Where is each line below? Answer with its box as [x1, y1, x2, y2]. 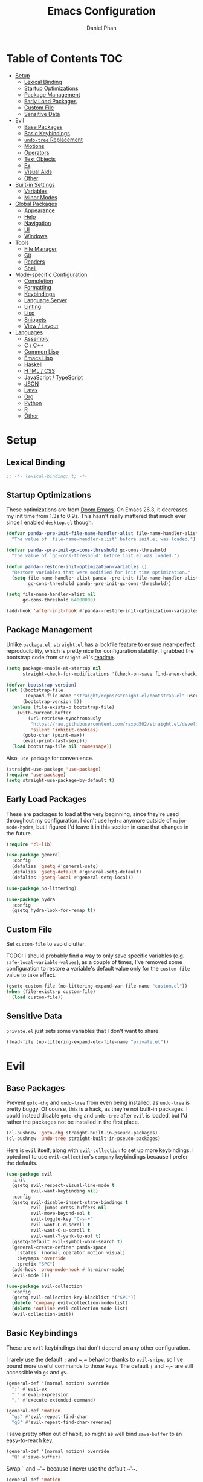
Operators [24, 149, 50, 156]
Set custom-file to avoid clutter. [6, 940, 86, 948]
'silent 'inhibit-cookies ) [30, 726, 98, 733]
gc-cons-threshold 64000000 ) [22, 597, 96, 603]
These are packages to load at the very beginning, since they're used [6, 810, 179, 817]
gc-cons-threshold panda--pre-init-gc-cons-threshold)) [28, 580, 172, 587]
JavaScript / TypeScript [24, 374, 83, 381]
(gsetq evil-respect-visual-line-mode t [11, 1182, 115, 1188]
